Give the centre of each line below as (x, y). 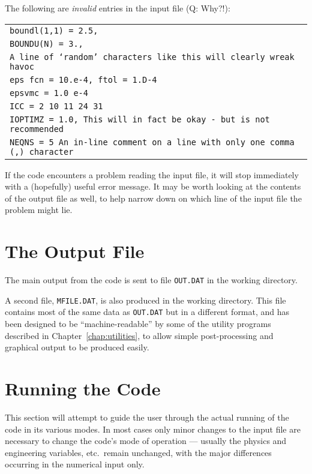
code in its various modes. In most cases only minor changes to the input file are (153, 429)
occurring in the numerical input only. (75, 464)
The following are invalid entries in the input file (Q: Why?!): (118, 8)
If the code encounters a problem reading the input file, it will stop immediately (152, 174)
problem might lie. (39, 210)
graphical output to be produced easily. (77, 347)
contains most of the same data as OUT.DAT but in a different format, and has (147, 312)
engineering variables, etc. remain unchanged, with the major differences (138, 452)
